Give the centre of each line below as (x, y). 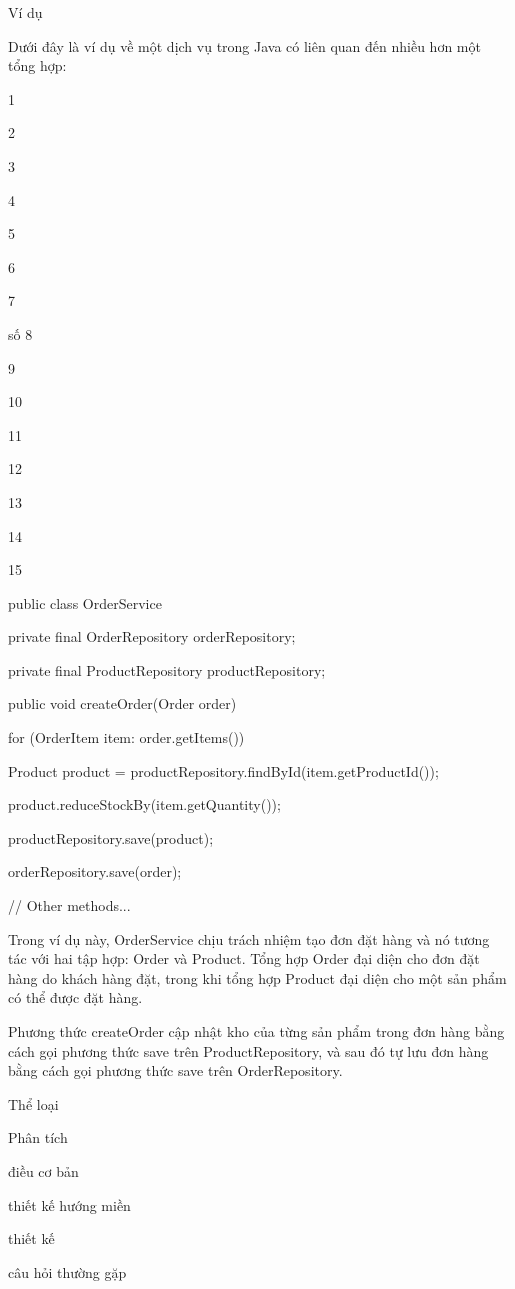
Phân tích (38, 1137)
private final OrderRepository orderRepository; (152, 636)
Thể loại (33, 1103)
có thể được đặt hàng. (75, 997)
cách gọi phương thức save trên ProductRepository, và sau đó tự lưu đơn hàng (248, 1050)
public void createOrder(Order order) (122, 703)
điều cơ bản (43, 1170)
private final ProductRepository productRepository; (167, 669)
